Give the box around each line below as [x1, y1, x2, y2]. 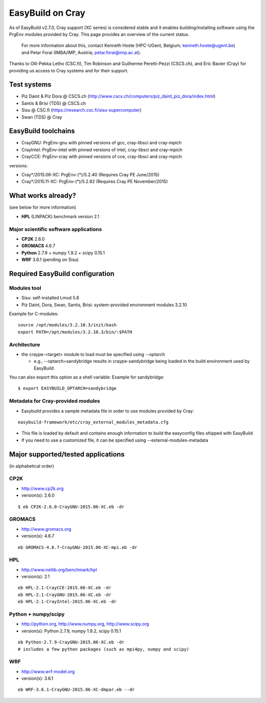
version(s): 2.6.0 [21, 492, 55, 498]
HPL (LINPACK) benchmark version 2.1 [21, 213, 100, 219]
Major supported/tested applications [9, 450, 125, 458]
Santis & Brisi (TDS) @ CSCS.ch [21, 100, 86, 106]
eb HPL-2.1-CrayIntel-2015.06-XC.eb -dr [18, 599, 117, 605]
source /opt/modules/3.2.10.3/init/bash [18, 322, 117, 328]
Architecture [9, 341, 40, 348]
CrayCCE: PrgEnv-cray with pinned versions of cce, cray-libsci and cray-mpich [21, 154, 182, 160]
